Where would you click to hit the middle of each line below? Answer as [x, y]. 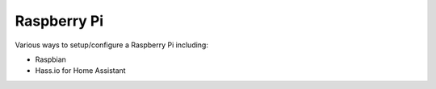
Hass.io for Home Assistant [80, 71]
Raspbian [50, 59]
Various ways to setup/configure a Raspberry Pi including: [112, 45]
